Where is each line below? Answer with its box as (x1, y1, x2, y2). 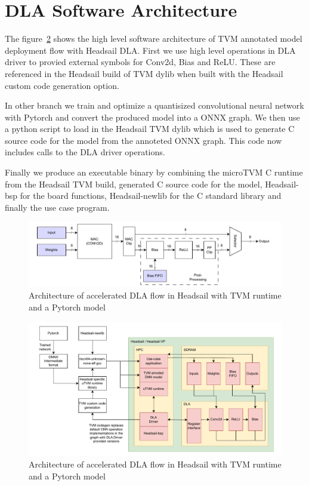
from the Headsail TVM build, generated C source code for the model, (5, 177, 262, 190)
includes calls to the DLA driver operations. (5, 146, 165, 158)
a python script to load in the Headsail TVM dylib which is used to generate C (5, 122, 295, 135)
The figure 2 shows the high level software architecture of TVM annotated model (5, 32, 302, 45)
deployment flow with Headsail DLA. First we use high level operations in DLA (5, 44, 296, 56)
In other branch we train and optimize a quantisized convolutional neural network (5, 99, 304, 112)
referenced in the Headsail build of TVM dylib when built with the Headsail (5, 67, 283, 79)
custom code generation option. (5, 79, 119, 91)
